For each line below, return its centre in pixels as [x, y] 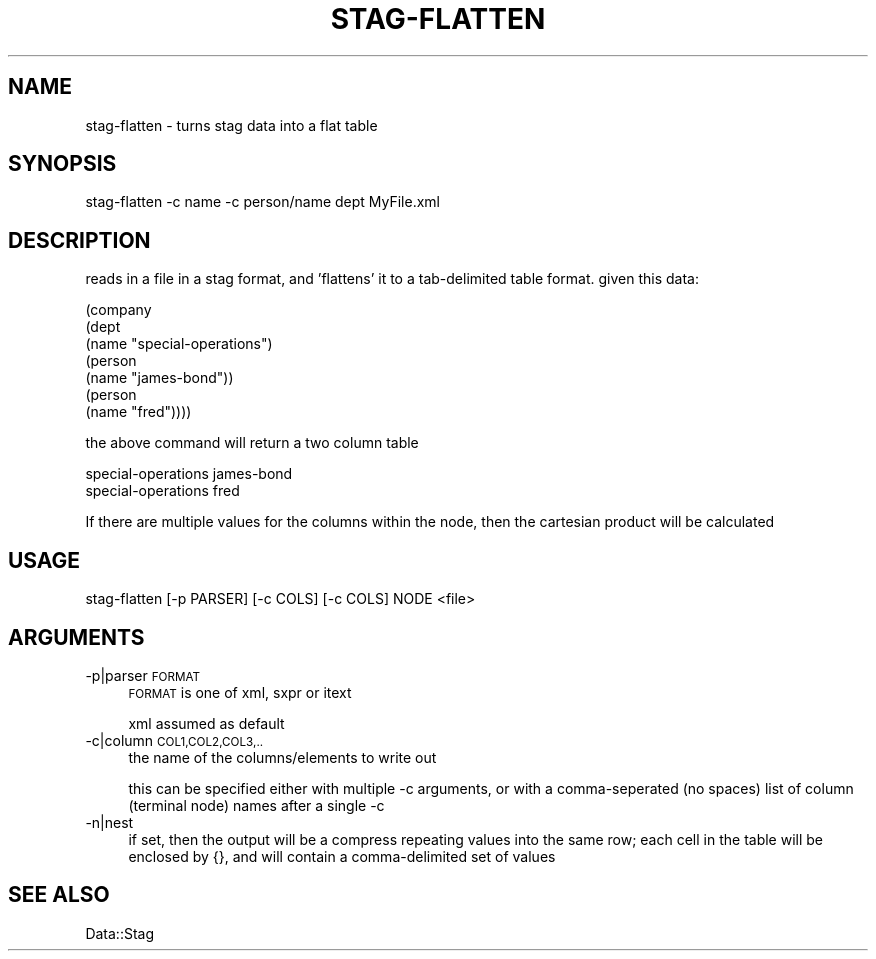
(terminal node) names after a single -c [256, 805]
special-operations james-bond [189, 474]
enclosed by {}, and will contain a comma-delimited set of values [342, 856]
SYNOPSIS [62, 164]
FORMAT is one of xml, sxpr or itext [240, 692]
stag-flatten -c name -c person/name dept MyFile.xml [263, 202]
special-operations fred [162, 491]
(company [118, 310]
